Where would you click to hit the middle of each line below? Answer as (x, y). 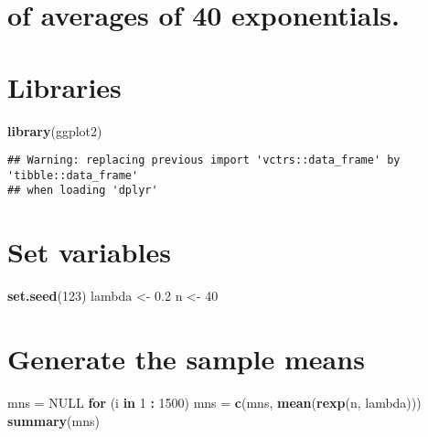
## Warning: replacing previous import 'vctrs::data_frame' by (204, 160)
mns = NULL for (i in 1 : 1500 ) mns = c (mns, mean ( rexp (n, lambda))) (214, 402)
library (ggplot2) (55, 130)
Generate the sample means (186, 358)
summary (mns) (53, 420)
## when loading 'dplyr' (83, 191)
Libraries (64, 86)
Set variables (89, 252)
